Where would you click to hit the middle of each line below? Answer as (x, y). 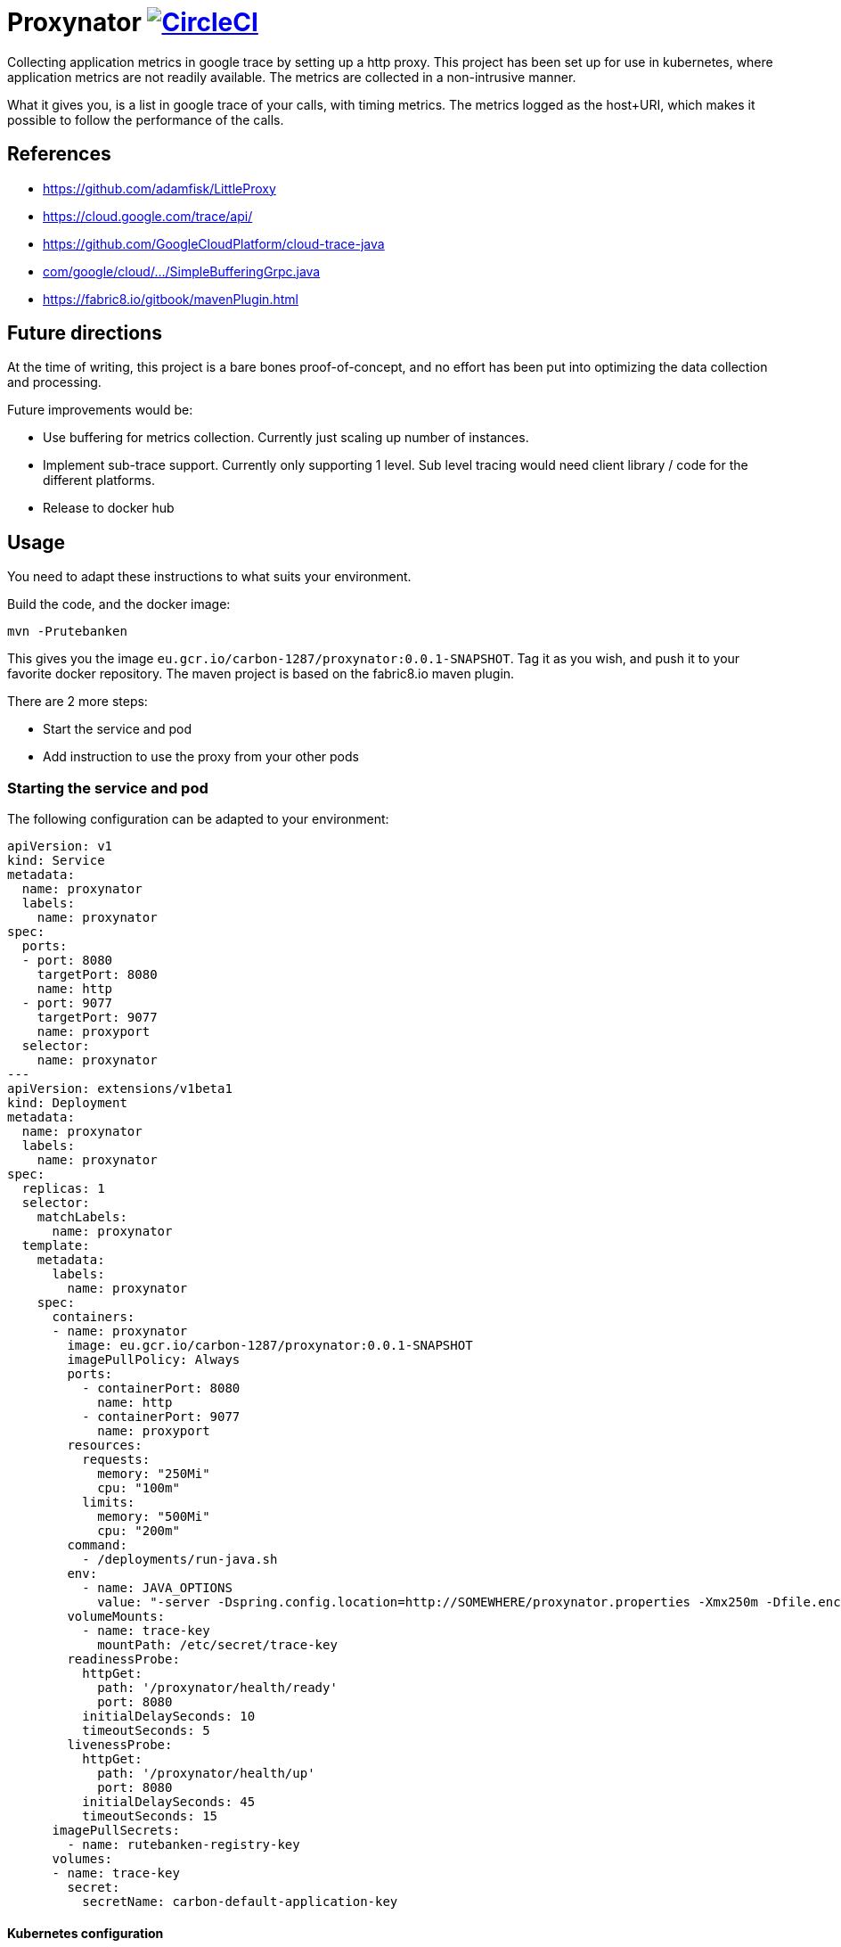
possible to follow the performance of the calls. (146, 119)
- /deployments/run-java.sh (180, 1560)
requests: (116, 1460)
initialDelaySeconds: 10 (169, 1717)
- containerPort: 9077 (161, 1417)
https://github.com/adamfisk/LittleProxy (159, 188)
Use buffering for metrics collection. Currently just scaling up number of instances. (286, 438)
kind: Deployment (67, 1103)
